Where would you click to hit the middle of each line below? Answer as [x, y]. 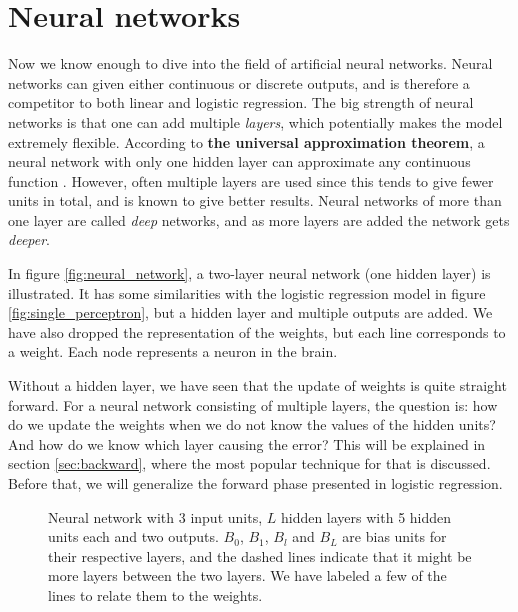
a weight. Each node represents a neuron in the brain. [173, 351]
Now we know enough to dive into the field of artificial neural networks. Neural [250, 63]
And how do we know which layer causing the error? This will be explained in [247, 443]
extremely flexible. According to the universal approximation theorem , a [246, 141]
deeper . [29, 239]
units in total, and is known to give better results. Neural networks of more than [255, 200]
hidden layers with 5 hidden [366, 516]
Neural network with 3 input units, [155, 516]
